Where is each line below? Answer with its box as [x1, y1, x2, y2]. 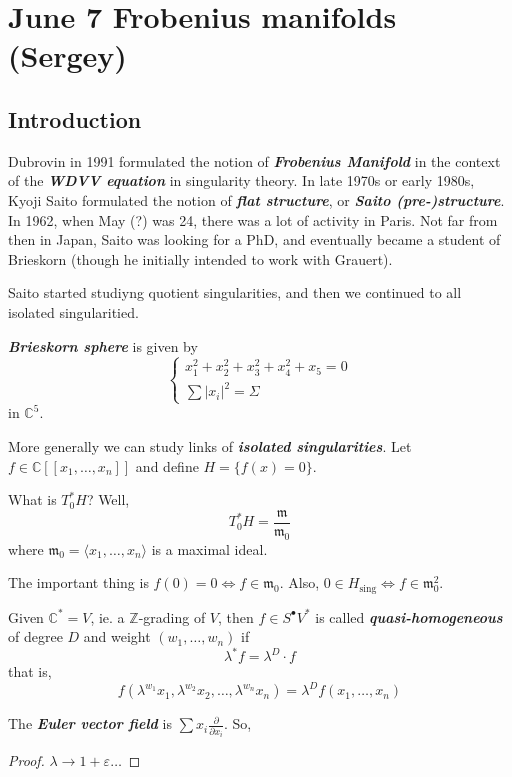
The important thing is [8, 572, 149, 593]
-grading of [138, 606, 206, 627]
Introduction [8, 103, 142, 134]
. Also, [279, 572, 320, 593]
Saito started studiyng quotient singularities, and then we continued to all [8, 282, 462, 303]
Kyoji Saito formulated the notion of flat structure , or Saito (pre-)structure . [8, 189, 505, 210]
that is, [8, 661, 52, 682]
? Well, [86, 489, 130, 510]
